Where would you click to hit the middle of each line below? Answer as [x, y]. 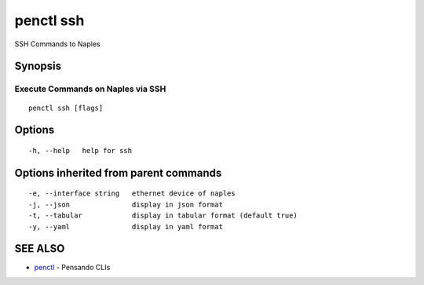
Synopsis [38, 66]
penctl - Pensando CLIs [72, 268]
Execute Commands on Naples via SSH [90, 89]
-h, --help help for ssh [80, 150]
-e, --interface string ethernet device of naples [132, 194]
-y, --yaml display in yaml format [126, 227]
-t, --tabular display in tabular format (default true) [163, 216]
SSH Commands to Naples [58, 44]
